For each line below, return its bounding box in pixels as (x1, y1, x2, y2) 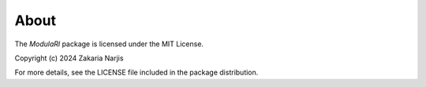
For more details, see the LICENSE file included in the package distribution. (14, 67, 259, 78)
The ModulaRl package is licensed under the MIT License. (14, 39, 204, 49)
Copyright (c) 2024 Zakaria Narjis (14, 53, 124, 63)
